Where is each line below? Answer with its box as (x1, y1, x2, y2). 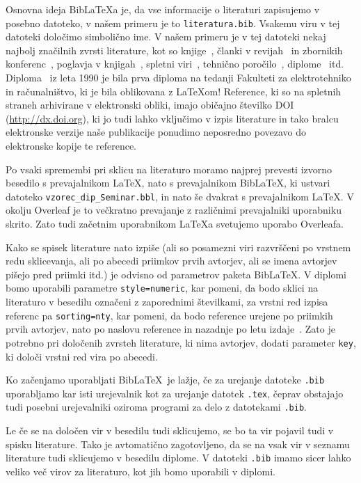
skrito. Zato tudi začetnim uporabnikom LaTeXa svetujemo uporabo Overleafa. (6, 216, 344, 231)
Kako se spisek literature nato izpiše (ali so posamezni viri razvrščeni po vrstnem (6, 239, 351, 254)
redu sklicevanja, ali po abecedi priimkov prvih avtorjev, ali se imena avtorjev (6, 253, 337, 268)
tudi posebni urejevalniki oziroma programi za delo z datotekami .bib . (6, 399, 307, 414)
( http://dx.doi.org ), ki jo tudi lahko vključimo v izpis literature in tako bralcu (6, 111, 339, 125)
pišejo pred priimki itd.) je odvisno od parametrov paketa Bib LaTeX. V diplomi (6, 267, 346, 281)
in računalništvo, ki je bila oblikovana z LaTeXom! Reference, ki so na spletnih (6, 84, 342, 98)
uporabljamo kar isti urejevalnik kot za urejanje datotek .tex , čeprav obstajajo (6, 386, 344, 400)
